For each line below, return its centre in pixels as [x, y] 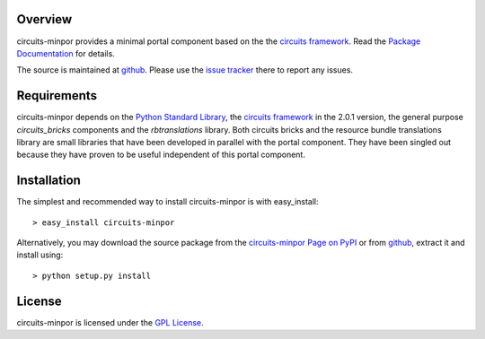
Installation [48, 181]
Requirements [57, 96]
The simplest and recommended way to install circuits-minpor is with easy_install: [168, 202]
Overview [44, 19]
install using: [40, 255]
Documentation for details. [66, 53]
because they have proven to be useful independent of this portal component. [161, 155]
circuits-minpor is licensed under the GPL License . [110, 322]
